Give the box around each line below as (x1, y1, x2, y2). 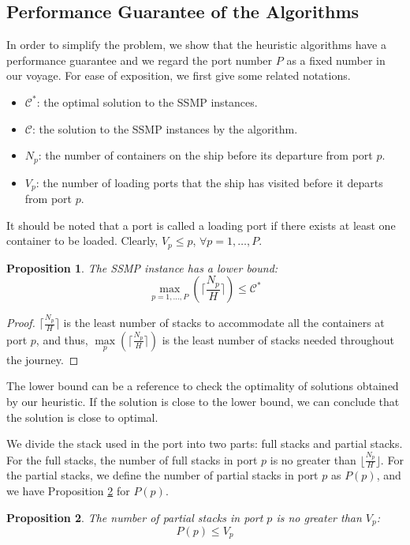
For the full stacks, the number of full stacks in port (6, 451, 258, 468)
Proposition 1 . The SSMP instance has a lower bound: (6, 259, 278, 276)
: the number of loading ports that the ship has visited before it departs (35, 174, 383, 190)
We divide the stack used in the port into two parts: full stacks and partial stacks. (6, 435, 403, 452)
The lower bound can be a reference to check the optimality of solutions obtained (6, 378, 399, 394)
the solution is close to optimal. (6, 408, 158, 425)
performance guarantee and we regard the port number (6, 51, 273, 68)
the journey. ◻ (6, 351, 79, 367)
